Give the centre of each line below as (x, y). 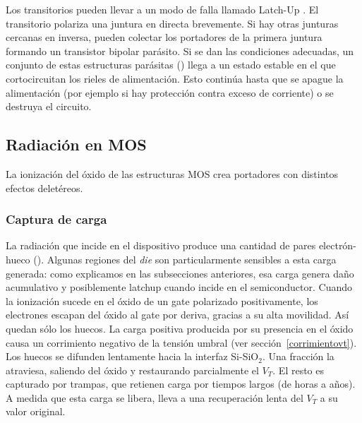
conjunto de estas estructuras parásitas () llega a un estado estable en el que (171, 65)
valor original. (36, 411)
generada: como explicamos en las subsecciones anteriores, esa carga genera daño (180, 273)
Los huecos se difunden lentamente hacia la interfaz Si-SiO (132, 356)
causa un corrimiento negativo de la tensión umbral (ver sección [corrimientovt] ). (181, 342)
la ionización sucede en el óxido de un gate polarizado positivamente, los (162, 300)
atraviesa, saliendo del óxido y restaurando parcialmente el (132, 370)
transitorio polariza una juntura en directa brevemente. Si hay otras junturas (172, 23)
